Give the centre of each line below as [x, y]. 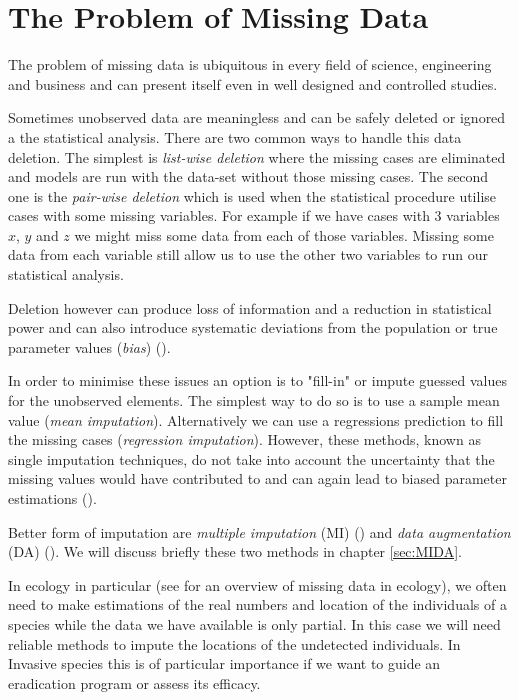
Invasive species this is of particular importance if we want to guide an [224, 663]
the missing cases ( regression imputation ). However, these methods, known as [244, 439]
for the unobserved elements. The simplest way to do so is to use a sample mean [254, 400]
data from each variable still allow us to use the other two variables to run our [248, 254]
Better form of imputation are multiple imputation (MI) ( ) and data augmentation [259, 531]
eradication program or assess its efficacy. [134, 682]
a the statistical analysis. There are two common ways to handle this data [235, 136]
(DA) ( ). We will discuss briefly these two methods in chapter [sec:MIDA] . [235, 551]
